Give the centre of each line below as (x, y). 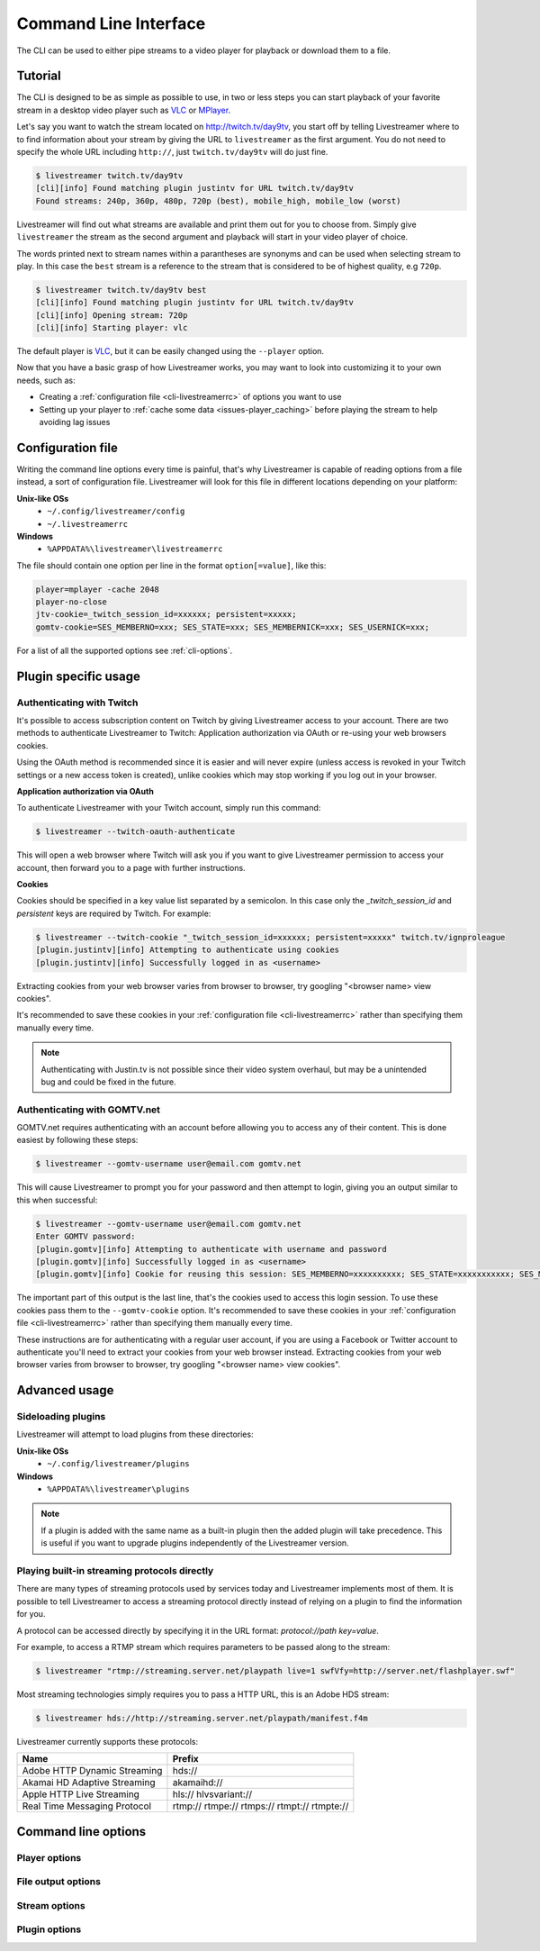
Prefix (186, 1759)
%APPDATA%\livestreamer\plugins (118, 1489)
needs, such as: (46, 380)
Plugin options (49, 1929)
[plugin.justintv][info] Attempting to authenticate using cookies (188, 950)
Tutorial (39, 76)
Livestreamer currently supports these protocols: (107, 1741)
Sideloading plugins (61, 1417)
